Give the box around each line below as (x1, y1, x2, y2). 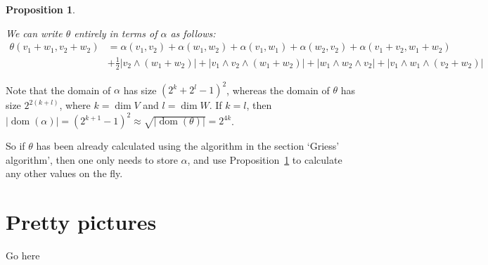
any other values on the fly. (6, 166, 123, 181)
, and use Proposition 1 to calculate (187, 152, 342, 167)
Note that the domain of (6, 82, 111, 97)
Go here (6, 248, 40, 263)
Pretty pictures (6, 207, 157, 236)
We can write (6, 25, 63, 40)
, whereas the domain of (226, 82, 330, 97)
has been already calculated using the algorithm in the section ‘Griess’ (36, 138, 340, 153)
